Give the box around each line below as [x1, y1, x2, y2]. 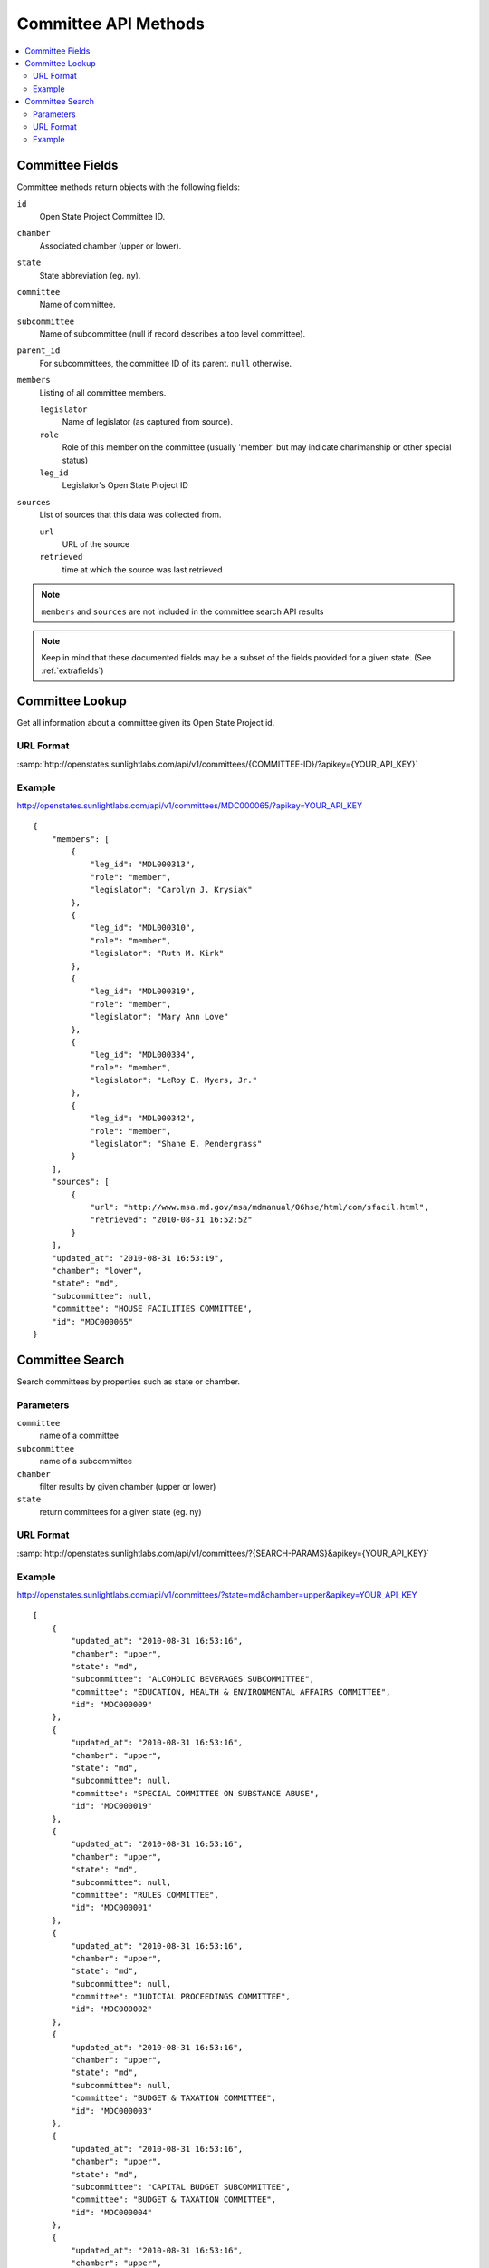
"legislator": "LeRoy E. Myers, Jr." [90, 1075, 258, 1086]
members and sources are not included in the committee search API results [41, 606, 324, 617]
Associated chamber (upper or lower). [39, 240, 182, 251]
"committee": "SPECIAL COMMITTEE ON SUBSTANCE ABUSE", [71, 1788, 320, 1798]
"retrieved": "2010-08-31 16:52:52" [90, 1215, 253, 1225]
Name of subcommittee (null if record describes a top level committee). [39, 328, 306, 339]
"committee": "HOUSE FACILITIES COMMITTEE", [51, 1304, 253, 1315]
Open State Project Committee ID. [39, 210, 166, 221]
